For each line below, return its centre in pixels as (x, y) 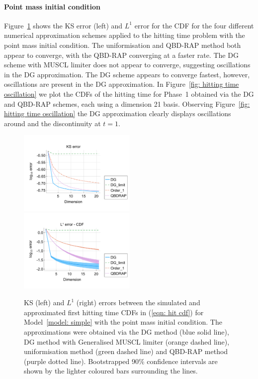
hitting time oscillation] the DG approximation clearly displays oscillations (118, 113)
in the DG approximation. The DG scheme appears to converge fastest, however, (127, 74)
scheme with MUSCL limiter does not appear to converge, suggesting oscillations (127, 65)
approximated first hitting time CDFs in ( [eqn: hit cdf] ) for (114, 312)
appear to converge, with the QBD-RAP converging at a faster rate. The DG (121, 55)
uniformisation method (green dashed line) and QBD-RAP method (126, 351)
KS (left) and (44, 302)
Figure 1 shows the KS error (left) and (63, 25)
